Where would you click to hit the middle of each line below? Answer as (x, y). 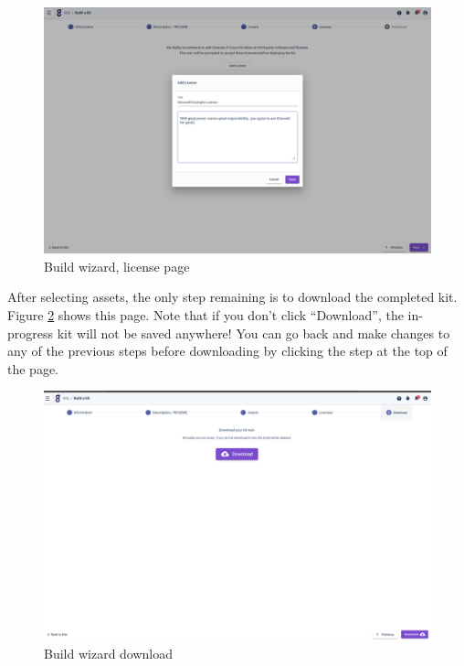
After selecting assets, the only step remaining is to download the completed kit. (232, 297)
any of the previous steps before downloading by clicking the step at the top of (227, 351)
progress (31, 333)
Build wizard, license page (117, 266)
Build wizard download (109, 654)
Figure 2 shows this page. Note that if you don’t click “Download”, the (206, 314)
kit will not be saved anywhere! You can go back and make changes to (253, 333)
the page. (33, 368)
